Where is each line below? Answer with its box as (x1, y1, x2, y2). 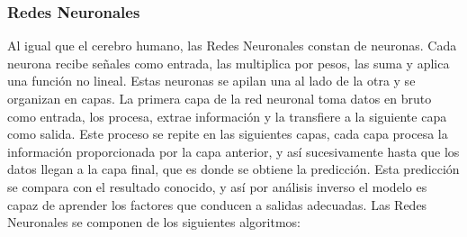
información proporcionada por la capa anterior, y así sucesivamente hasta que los (7, 141, 460, 160)
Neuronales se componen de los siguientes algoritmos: (7, 213, 301, 232)
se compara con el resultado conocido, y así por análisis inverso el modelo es (7, 177, 427, 196)
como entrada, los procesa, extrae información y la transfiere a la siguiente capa (7, 106, 447, 125)
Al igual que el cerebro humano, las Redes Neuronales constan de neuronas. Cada (7, 36, 457, 55)
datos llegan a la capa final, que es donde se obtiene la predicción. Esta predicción (7, 160, 460, 178)
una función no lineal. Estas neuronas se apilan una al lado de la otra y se (7, 71, 416, 90)
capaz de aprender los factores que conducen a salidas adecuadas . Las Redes (7, 195, 427, 214)
